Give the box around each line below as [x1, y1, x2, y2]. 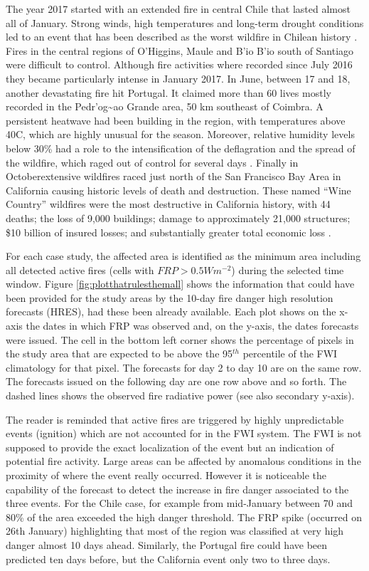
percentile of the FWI [242, 346, 338, 361]
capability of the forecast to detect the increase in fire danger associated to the [6, 481, 349, 496]
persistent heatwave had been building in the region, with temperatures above [6, 112, 346, 127]
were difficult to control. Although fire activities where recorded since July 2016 [6, 57, 353, 72]
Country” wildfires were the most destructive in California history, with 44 [6, 197, 331, 211]
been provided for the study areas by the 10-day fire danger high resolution [6, 290, 333, 305]
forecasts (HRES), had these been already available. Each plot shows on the [6, 304, 336, 319]
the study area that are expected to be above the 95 [6, 346, 233, 361]
